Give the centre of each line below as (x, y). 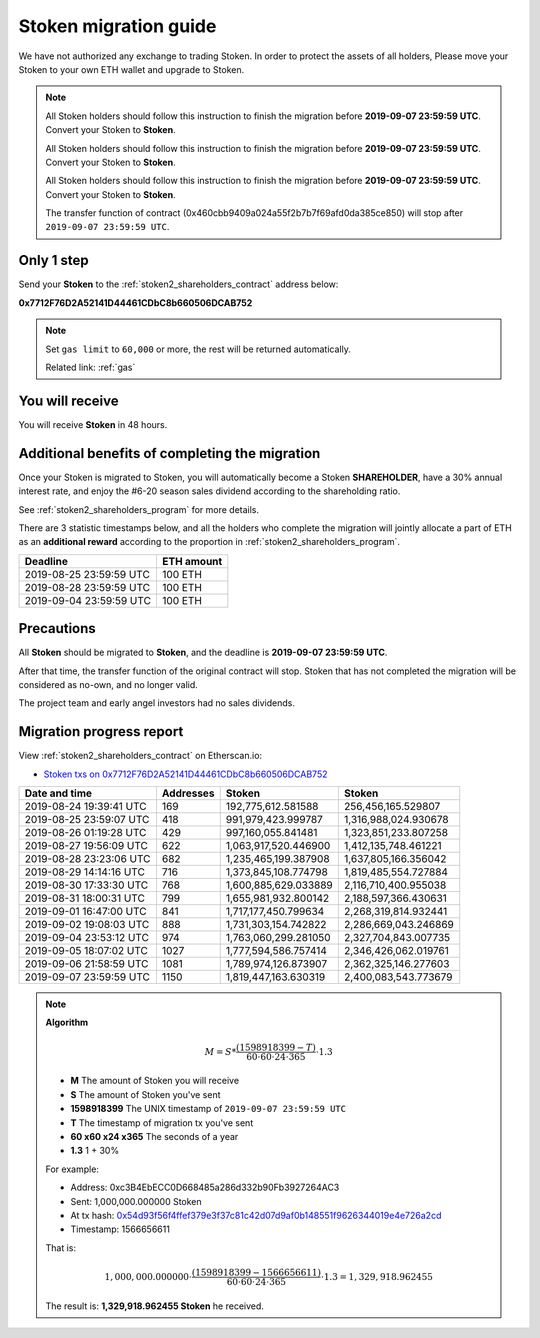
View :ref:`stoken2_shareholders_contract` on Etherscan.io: (140, 756)
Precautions (57, 628)
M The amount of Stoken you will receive (155, 1081)
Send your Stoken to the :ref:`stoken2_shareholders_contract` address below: (178, 284)
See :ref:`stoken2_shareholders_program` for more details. (139, 509)
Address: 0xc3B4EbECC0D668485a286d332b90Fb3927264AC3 (205, 1187)
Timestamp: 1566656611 (120, 1229)
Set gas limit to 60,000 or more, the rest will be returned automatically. (198, 349)
